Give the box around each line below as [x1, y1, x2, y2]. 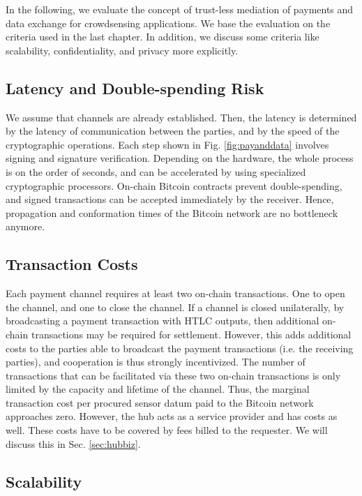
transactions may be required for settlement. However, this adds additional [31, 326, 352, 341]
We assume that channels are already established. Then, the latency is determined [6, 110, 357, 124]
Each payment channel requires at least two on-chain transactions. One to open [6, 286, 345, 301]
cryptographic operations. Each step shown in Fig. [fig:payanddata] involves [6, 137, 329, 151]
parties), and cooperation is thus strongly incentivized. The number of [6, 354, 306, 369]
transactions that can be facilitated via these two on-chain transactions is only [6, 368, 341, 382]
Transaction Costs [6, 253, 138, 275]
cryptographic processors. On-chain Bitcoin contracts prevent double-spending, [6, 178, 342, 193]
